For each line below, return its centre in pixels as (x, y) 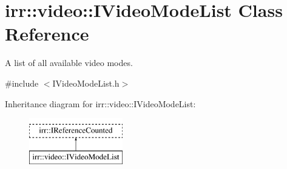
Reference (47, 34)
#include (22, 83)
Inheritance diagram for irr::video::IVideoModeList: (100, 103)
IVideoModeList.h (86, 83)
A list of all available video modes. (69, 63)
